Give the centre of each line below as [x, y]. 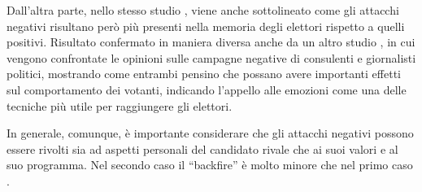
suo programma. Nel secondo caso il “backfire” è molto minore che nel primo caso [210, 165]
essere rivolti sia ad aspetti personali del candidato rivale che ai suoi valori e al [202, 148]
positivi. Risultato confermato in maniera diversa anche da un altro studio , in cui [211, 42]
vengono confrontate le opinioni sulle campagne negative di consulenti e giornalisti [211, 57]
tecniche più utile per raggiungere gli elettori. [120, 105]
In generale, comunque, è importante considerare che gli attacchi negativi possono [210, 133]
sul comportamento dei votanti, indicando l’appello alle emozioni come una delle [207, 89]
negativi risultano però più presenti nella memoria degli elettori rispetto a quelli [206, 26]
